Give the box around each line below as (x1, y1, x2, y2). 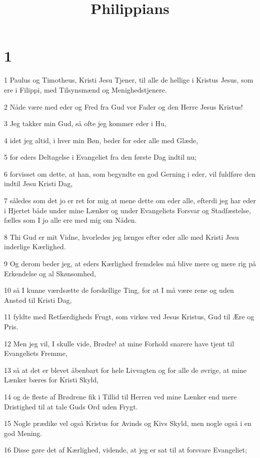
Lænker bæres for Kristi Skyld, (4, 374, 99, 385)
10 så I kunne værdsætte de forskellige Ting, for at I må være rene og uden (4, 285, 234, 295)
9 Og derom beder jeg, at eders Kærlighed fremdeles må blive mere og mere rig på (4, 258, 256, 269)
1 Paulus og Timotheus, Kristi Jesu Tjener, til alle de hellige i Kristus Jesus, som (4, 75, 253, 85)
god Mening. (4, 427, 42, 438)
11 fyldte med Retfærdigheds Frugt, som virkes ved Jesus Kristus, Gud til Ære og (4, 311, 254, 322)
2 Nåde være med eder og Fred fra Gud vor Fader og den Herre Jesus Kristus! (4, 101, 243, 112)
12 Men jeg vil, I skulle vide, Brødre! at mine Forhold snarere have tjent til (4, 338, 234, 348)
